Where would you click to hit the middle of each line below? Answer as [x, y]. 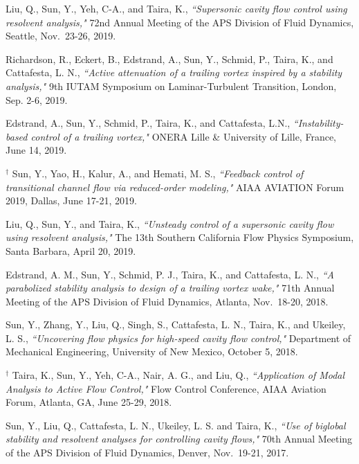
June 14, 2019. [36, 150]
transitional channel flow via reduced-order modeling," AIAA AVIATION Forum [175, 187]
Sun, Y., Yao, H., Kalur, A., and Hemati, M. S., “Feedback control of [158, 173]
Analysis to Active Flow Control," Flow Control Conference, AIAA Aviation [166, 388]
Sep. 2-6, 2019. [37, 99]
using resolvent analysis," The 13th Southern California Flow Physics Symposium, [180, 237]
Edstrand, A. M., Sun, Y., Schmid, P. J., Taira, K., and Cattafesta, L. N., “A [170, 274]
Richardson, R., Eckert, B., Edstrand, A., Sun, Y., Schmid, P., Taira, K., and [169, 59]
